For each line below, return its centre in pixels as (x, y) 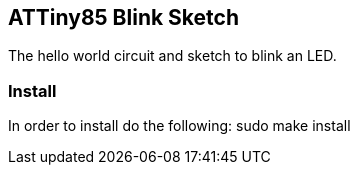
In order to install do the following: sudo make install (179, 126)
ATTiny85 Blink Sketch (123, 17)
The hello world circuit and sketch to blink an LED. (172, 56)
